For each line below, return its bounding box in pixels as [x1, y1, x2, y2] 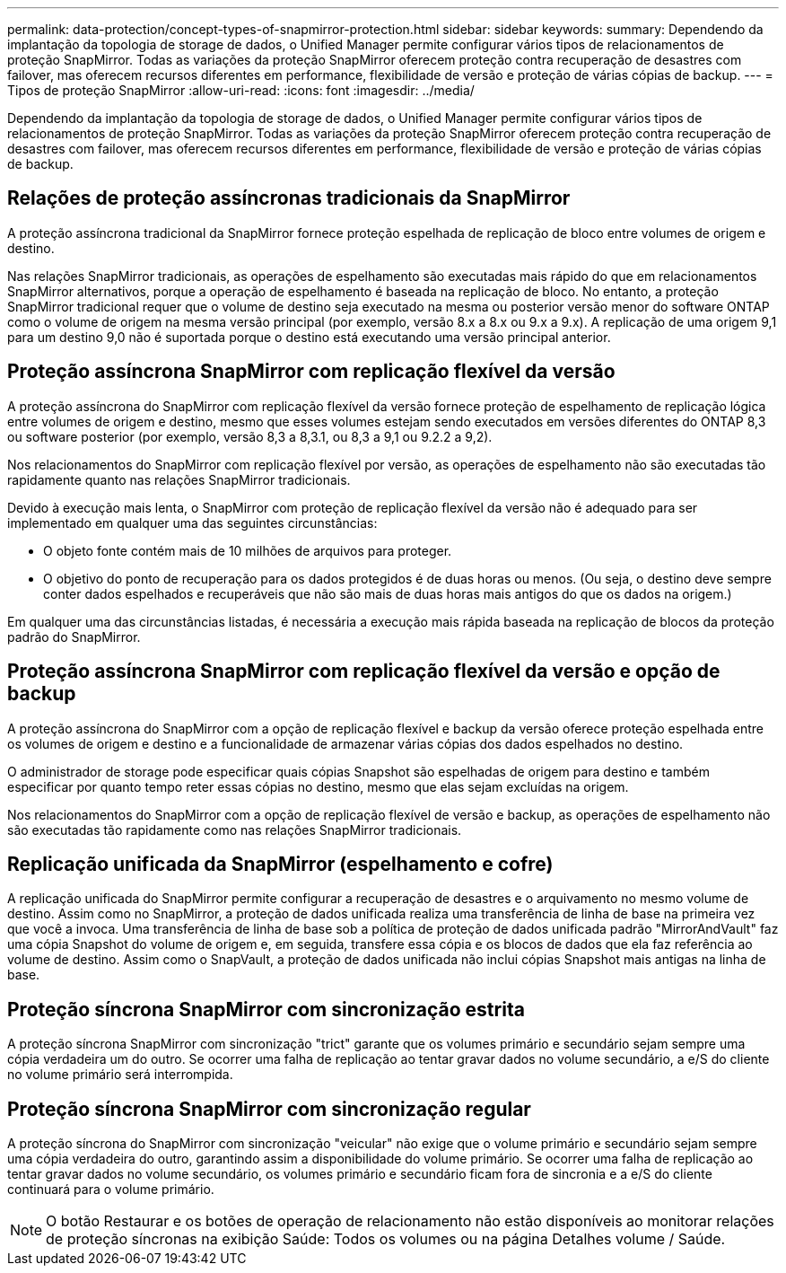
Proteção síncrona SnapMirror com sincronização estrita [7, 997, 525, 1021]
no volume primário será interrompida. [7, 1067, 233, 1083]
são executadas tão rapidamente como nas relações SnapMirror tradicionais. [7, 821, 462, 838]
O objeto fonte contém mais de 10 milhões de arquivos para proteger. [43, 542, 452, 558]
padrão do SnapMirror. [7, 628, 141, 645]
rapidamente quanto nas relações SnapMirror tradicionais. [7, 471, 351, 487]
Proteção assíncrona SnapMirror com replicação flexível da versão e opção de [7, 660, 720, 683]
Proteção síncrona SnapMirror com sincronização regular [7, 1097, 531, 1120]
